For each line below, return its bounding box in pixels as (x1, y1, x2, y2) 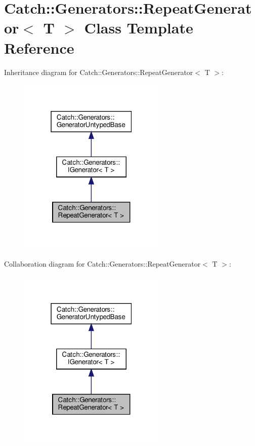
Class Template (84, 17, 193, 38)
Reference (4, 37, 74, 58)
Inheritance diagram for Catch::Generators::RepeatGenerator (4, 66, 193, 77)
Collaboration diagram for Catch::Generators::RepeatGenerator (4, 258, 201, 269)
